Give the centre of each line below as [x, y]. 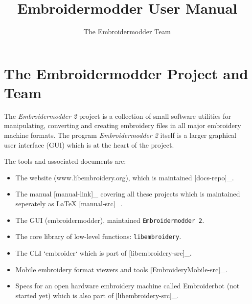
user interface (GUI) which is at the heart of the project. [89, 144]
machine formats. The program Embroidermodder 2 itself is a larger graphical [120, 135]
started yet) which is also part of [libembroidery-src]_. [97, 295]
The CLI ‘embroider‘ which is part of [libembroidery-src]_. [103, 252]
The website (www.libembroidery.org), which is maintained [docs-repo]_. [125, 177]
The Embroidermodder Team [127, 32]
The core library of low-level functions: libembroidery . [98, 236]
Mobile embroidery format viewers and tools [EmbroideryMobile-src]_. [121, 269]
